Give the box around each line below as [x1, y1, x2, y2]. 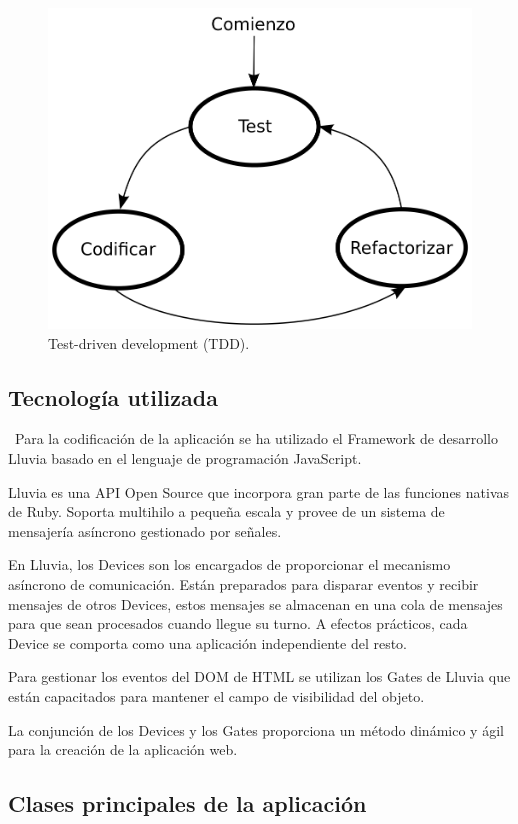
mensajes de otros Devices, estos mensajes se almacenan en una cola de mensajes [8, 593, 503, 614]
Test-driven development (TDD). [48, 332, 250, 353]
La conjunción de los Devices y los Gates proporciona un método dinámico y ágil [8, 719, 504, 740]
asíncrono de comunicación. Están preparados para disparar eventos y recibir [8, 574, 479, 595]
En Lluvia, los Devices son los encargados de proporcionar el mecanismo [8, 554, 451, 575]
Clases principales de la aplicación [8, 788, 367, 819]
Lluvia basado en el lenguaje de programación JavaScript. [8, 448, 362, 469]
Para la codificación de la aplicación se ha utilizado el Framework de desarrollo [14, 428, 498, 449]
